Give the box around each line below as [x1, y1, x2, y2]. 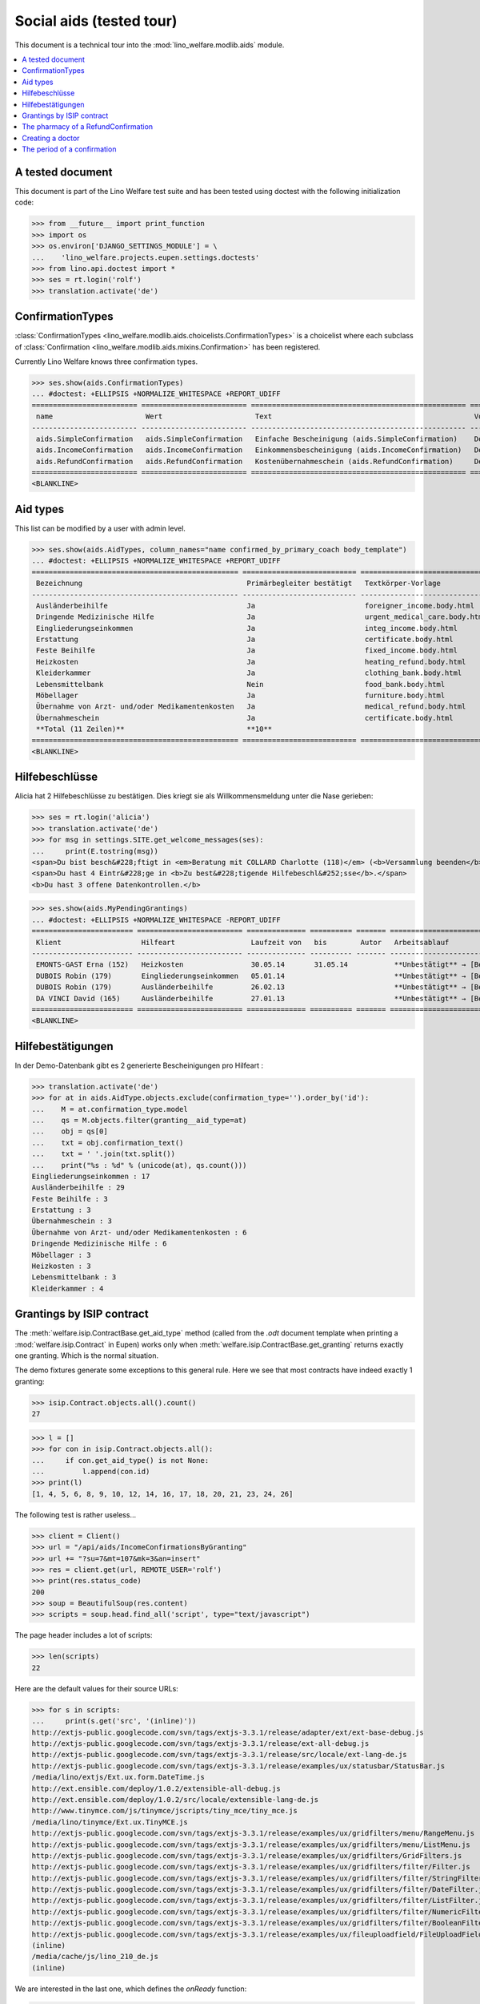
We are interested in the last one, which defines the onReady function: [14, 1984, 247, 1994]
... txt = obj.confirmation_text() [31, 1138, 184, 1147]
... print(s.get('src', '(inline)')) [31, 1716, 197, 1726]
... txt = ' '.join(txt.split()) [31, 1149, 176, 1158]
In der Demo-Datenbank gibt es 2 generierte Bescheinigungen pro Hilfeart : [14, 1061, 264, 1070]
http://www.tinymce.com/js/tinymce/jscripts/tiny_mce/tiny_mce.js [31, 1806, 298, 1816]
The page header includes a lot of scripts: [14, 1630, 153, 1640]
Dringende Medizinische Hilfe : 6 [31, 1239, 167, 1248]
